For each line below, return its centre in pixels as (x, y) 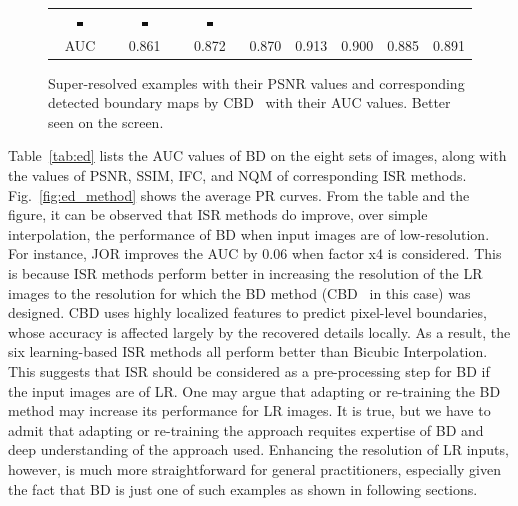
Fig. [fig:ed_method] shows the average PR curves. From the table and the (239, 194)
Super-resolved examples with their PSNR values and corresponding (256, 82)
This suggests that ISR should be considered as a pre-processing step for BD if (249, 371)
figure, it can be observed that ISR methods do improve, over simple (218, 214)
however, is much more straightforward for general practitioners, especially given (254, 468)
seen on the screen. (106, 121)
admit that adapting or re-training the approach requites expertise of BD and (246, 429)
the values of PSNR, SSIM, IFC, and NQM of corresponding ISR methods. (237, 175)
